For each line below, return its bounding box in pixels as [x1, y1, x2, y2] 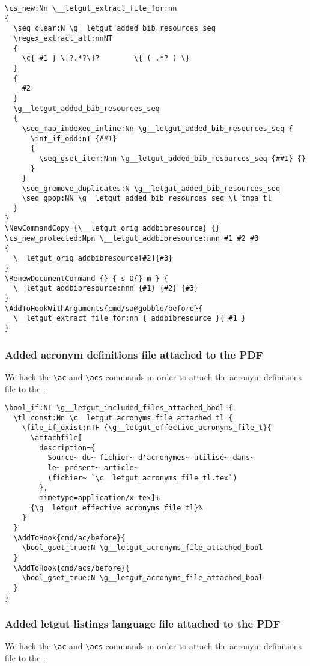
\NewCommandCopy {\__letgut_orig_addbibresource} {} [5, 224, 220, 233]
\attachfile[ [30, 434, 82, 443]
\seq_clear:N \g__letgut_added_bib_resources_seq [13, 24, 216, 33]
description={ [39, 443, 96, 452]
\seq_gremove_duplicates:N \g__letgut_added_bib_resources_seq [22, 184, 281, 193]
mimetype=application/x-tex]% [39, 494, 160, 503]
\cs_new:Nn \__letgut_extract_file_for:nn [5, 4, 177, 13]
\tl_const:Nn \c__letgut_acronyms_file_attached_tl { [13, 413, 233, 422]
